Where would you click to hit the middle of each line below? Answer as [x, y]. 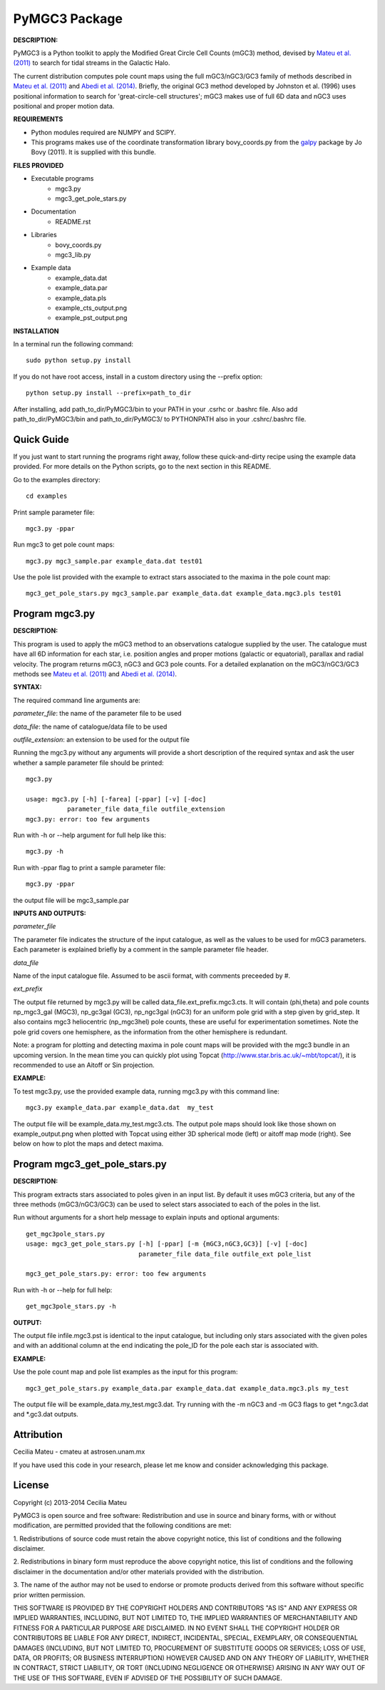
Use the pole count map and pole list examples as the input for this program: [125, 1372]
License [31, 1485]
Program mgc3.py [54, 614]
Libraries [44, 235]
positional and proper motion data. [64, 106]
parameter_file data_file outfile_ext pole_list [225, 1254]
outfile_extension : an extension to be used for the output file [102, 739]
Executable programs [62, 179]
